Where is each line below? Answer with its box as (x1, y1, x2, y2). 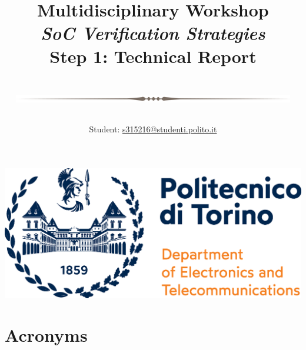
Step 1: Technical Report (49, 44, 257, 68)
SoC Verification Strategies (41, 21, 265, 45)
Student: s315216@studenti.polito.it (89, 122, 217, 135)
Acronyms (5, 323, 88, 347)
